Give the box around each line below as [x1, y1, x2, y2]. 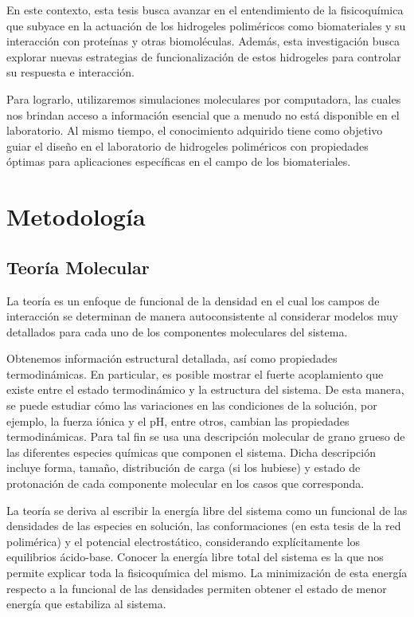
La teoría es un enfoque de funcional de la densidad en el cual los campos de [6, 292, 380, 308]
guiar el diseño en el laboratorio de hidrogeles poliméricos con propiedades [6, 137, 369, 154]
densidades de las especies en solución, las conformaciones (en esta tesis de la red [6, 517, 401, 534]
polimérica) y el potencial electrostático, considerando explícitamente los [6, 533, 361, 549]
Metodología [6, 200, 146, 233]
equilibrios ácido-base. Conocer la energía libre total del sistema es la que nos [6, 548, 384, 565]
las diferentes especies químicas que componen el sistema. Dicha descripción [6, 443, 376, 460]
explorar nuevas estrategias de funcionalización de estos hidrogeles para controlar [6, 48, 401, 65]
